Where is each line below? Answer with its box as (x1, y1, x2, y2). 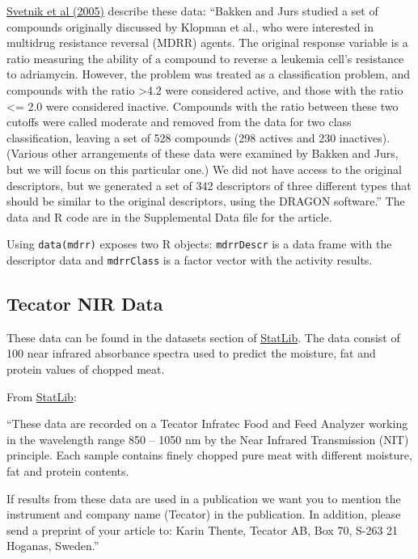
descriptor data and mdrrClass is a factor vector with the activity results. (6, 251, 373, 268)
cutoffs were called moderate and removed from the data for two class (6, 113, 352, 130)
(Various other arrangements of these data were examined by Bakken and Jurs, (6, 145, 399, 162)
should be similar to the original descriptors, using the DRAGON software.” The (6, 193, 405, 210)
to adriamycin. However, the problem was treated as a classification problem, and (6, 66, 411, 83)
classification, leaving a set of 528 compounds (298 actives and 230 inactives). (6, 129, 391, 146)
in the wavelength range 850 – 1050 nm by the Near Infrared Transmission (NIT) (6, 430, 409, 447)
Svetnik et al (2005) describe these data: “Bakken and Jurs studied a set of (6, 2, 378, 19)
